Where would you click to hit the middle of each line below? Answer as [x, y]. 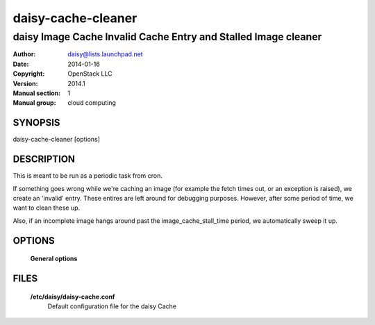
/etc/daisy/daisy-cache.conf [73, 297]
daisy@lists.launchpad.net [105, 54]
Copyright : [29, 74]
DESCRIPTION [44, 159]
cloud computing [92, 103]
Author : [24, 54]
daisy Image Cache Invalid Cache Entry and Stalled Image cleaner [167, 37]
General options [54, 259]
